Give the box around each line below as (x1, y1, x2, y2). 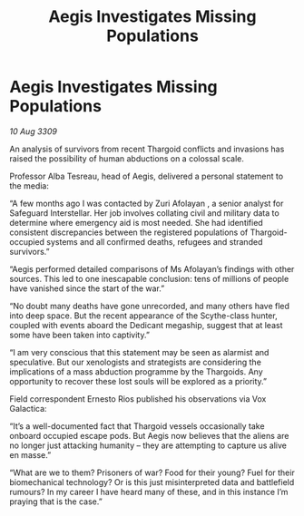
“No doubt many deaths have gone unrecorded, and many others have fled (9, 300, 290, 311)
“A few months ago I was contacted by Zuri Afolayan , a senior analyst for (9, 198, 284, 209)
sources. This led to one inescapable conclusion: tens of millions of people (9, 273, 289, 284)
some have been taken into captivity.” (9, 329, 150, 340)
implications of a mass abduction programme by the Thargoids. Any (9, 365, 263, 377)
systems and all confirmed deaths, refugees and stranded (46, 236, 263, 247)
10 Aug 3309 (9, 125, 57, 137)
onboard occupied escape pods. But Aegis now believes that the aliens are (9, 430, 289, 441)
